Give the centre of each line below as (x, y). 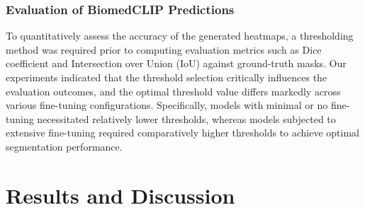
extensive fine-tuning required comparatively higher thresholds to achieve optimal (182, 133)
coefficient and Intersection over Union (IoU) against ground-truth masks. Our (176, 63)
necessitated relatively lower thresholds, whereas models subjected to (186, 118)
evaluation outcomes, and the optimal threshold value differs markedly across (173, 91)
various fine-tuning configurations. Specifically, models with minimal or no (167, 105)
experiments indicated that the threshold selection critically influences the (167, 77)
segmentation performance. (64, 146)
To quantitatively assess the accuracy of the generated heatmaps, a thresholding (180, 36)
